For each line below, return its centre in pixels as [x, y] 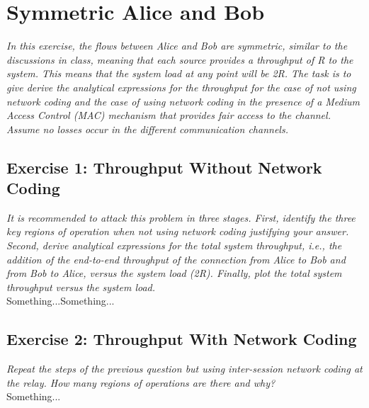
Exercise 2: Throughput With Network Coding [182, 339]
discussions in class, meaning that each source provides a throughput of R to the [180, 59]
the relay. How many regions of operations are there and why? [141, 382]
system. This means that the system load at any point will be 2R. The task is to [179, 73]
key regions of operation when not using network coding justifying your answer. [178, 231]
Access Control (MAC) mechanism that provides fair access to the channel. [169, 115]
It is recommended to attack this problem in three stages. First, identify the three [181, 217]
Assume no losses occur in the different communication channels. [147, 129]
